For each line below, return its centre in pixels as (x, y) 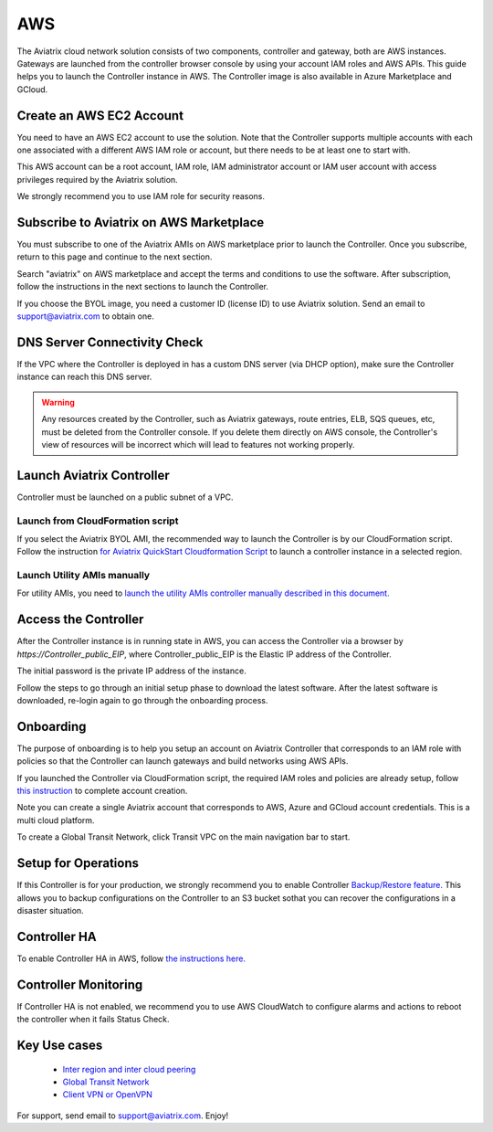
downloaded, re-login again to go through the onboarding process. (142, 700)
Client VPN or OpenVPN (107, 1095)
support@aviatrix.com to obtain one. (85, 316)
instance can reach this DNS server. (84, 377)
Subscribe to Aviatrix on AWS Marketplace (141, 222)
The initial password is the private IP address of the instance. (131, 671)
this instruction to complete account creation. (102, 791)
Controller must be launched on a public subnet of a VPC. (125, 497)
